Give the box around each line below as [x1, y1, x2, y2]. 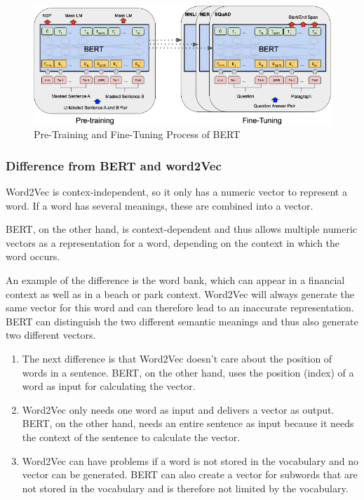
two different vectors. [6, 327, 96, 342]
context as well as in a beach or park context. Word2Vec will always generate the [6, 286, 354, 301]
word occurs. [6, 249, 60, 264]
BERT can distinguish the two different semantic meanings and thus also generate [6, 313, 358, 328]
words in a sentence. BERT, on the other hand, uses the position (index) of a [22, 365, 354, 379]
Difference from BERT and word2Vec [6, 156, 222, 174]
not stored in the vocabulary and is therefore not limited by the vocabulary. [22, 480, 349, 495]
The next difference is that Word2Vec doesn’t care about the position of [22, 351, 332, 365]
